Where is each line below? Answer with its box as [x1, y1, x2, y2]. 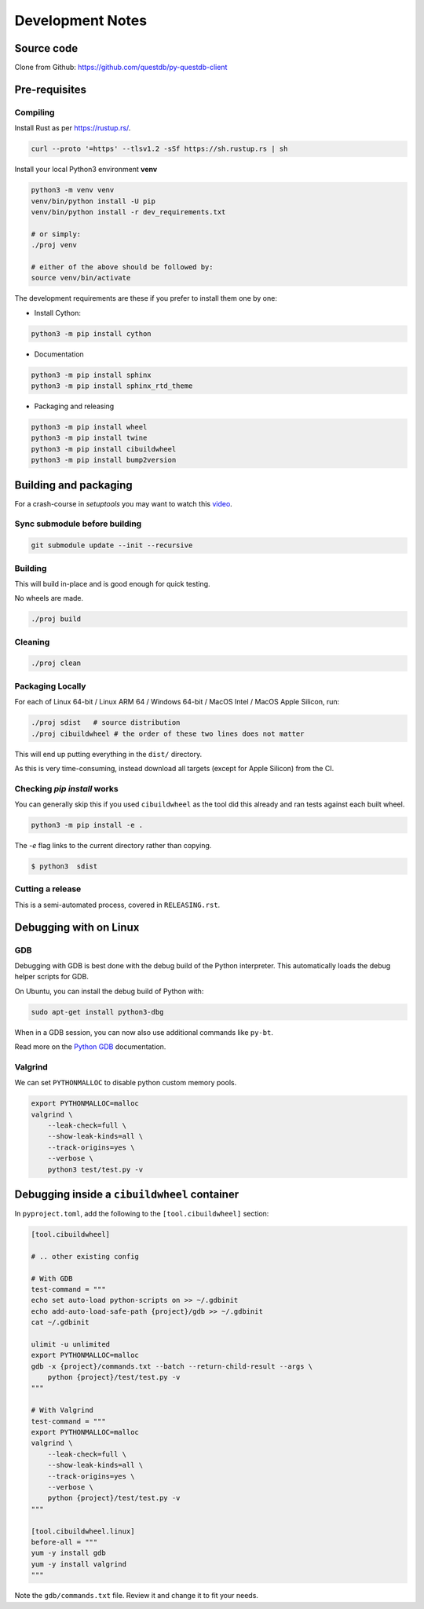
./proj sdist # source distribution [31, 719, 181, 727]
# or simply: [31, 229, 82, 239]
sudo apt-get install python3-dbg [31, 1007, 164, 1016]
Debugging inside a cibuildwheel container [14, 1187, 239, 1201]
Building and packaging [14, 478, 133, 492]
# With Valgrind [31, 1406, 94, 1415]
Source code [14, 42, 79, 55]
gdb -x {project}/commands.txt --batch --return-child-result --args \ [31, 1362, 313, 1370]
